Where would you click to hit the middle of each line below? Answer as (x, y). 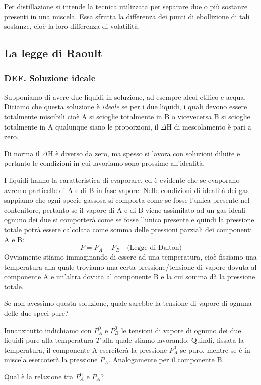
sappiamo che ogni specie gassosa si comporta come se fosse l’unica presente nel (127, 200)
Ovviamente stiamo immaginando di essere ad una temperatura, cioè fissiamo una (130, 257)
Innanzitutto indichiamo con (48, 330)
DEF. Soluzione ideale (50, 78)
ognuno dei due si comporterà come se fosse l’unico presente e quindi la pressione (129, 219)
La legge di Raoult (53, 53)
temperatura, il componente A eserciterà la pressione (86, 349)
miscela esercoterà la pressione (51, 360)
